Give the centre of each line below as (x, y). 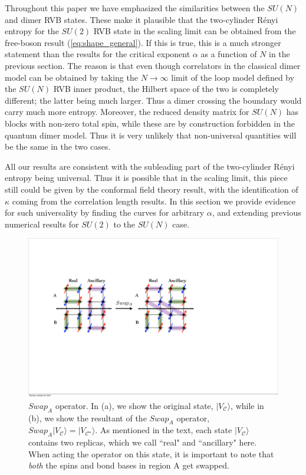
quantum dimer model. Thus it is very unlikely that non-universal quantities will (151, 135)
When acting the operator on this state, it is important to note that (151, 453)
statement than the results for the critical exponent (98, 54)
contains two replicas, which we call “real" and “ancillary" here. (143, 442)
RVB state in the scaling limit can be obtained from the (195, 31)
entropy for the (32, 31)
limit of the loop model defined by (233, 77)
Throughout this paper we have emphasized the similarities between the (135, 8)
